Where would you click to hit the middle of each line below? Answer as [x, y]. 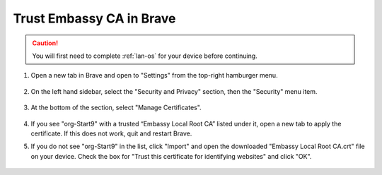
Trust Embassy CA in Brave [94, 18]
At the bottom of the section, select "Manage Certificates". [116, 108]
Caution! [45, 43]
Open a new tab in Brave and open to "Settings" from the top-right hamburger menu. [155, 76]
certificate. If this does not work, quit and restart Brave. [111, 133]
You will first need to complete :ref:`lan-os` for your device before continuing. [145, 56]
